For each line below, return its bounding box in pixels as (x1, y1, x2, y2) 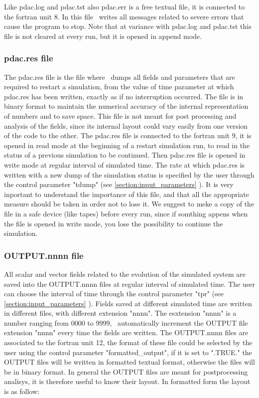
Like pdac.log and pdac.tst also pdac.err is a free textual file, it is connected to (4, 1, 245, 11)
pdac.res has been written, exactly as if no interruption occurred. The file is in (4, 91, 244, 101)
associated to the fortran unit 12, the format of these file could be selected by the (4, 337, 253, 348)
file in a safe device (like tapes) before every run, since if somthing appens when (4, 208, 248, 218)
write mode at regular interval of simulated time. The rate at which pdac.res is (4, 159, 245, 170)
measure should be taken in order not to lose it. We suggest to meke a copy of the (4, 199, 255, 209)
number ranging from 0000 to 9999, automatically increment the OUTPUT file (4, 317, 248, 328)
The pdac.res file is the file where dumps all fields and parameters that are (4, 71, 235, 82)
